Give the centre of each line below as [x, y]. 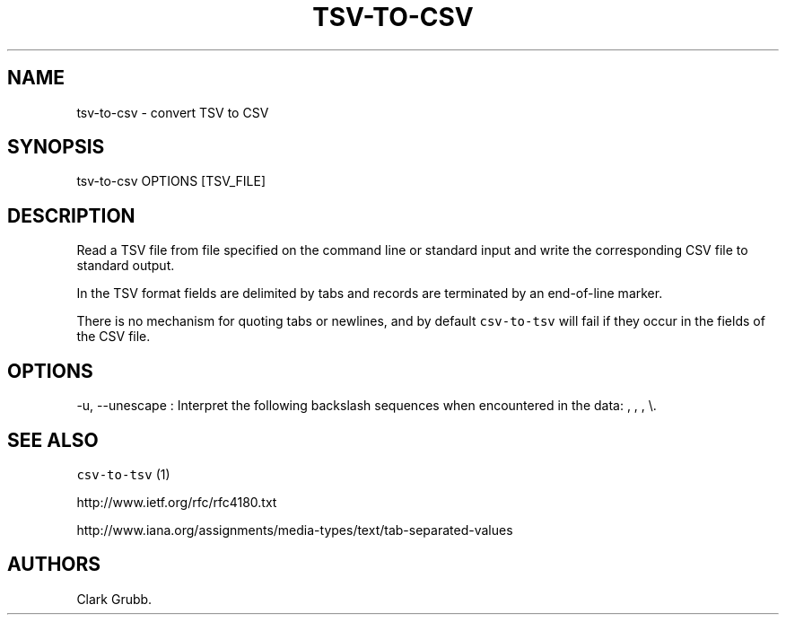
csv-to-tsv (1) [123, 474]
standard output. [126, 266]
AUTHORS [54, 565]
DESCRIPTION [71, 215]
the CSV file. [114, 337]
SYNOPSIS [56, 147]
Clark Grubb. [114, 599]
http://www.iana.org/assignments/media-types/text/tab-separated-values [295, 530]
